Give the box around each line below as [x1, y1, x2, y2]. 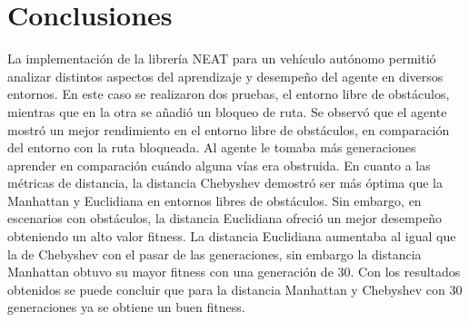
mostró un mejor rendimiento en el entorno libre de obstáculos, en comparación [7, 120, 450, 139]
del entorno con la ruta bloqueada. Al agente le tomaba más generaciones [7, 138, 416, 157]
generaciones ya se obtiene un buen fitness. [7, 298, 245, 317]
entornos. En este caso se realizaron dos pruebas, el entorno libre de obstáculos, [7, 84, 450, 103]
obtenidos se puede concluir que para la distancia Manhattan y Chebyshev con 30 [7, 279, 463, 298]
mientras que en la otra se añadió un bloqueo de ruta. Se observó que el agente [7, 102, 447, 121]
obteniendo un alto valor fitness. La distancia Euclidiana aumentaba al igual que [7, 227, 456, 246]
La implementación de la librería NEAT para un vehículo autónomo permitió [7, 49, 436, 68]
